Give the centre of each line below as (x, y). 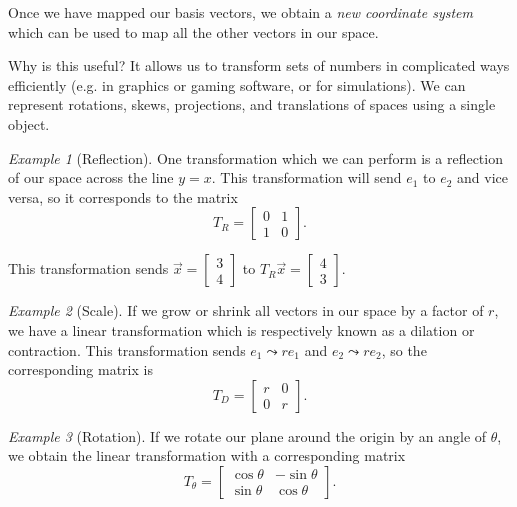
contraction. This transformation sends (127, 349)
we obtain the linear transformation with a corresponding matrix (207, 455)
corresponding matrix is (80, 369)
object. (29, 123)
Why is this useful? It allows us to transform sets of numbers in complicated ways (259, 65)
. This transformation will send (306, 177)
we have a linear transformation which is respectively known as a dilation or (241, 329)
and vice (482, 177)
